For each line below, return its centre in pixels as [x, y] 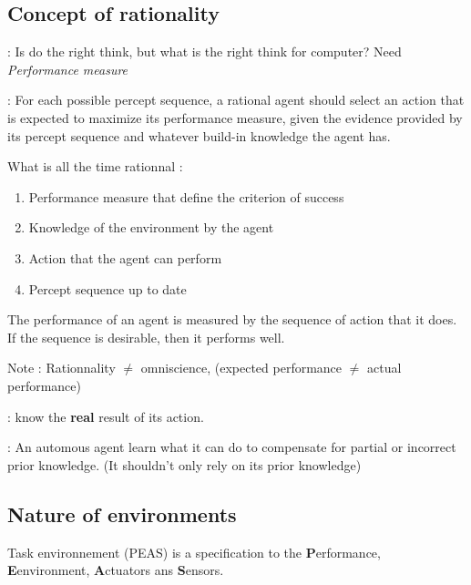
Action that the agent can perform [125, 257]
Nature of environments [122, 513]
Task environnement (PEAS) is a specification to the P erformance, [194, 552]
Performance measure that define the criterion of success [186, 196]
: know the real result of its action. [106, 416]
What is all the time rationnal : [95, 166]
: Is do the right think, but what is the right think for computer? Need [205, 51]
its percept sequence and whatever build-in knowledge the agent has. [199, 135]
